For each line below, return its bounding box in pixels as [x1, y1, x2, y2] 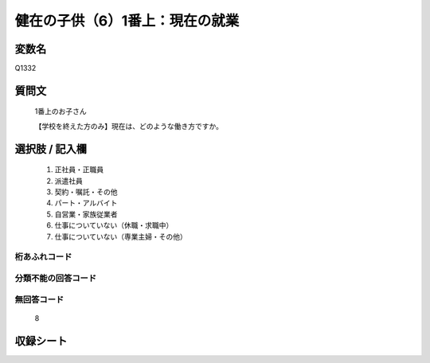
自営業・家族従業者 [54, 209, 118, 219]
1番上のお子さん [34, 107, 87, 116]
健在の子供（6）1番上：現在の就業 [14, 12, 240, 29]
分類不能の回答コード [14, 272, 97, 283]
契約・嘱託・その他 [54, 187, 118, 197]
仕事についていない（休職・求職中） [54, 221, 174, 230]
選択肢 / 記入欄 [14, 142, 88, 155]
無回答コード [14, 294, 64, 305]
